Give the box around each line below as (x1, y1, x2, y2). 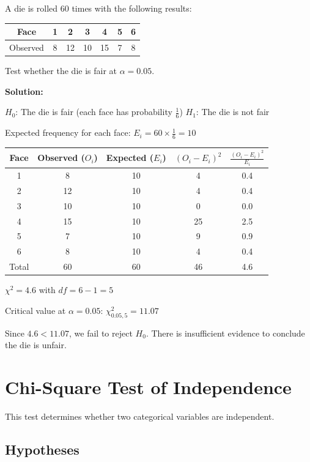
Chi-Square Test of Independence (5, 374, 292, 399)
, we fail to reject (69, 326, 133, 339)
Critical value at (5, 304, 66, 316)
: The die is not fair (196, 105, 270, 118)
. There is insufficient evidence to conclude (146, 326, 305, 339)
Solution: (5, 84, 43, 97)
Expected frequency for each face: (5, 126, 131, 139)
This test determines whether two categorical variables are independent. (5, 409, 275, 422)
